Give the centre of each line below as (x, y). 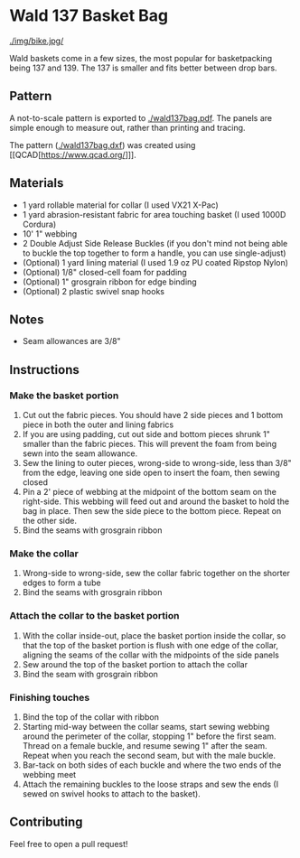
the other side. (49, 521)
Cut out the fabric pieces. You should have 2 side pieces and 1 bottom (153, 415)
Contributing (46, 822)
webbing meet (49, 774)
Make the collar (44, 554)
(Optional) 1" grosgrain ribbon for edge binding (109, 282)
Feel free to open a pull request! (69, 844)
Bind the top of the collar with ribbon (91, 717)
